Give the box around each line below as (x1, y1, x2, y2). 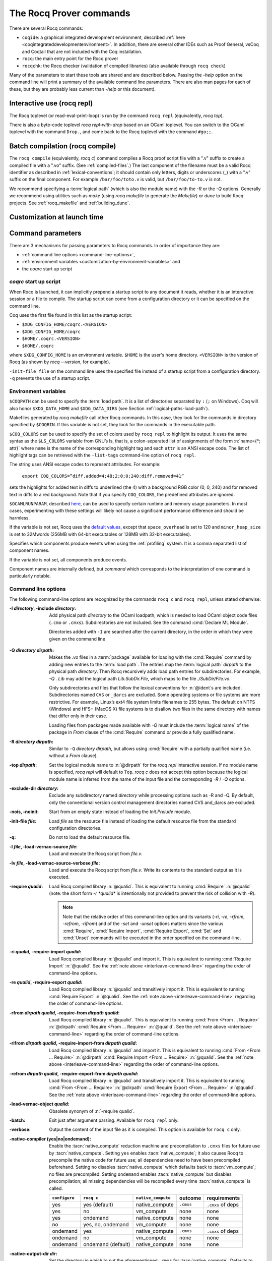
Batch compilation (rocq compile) (9, 142, 116, 151)
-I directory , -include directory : (9, 605, 77, 611)
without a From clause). (49, 753, 98, 759)
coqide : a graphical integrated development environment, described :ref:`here (22, 34, 185, 40)
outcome (179, 1194, 201, 1201)
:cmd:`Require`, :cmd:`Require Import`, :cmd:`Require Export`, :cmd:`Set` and (62, 928, 222, 934)
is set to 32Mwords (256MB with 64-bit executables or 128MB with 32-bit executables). (9, 531, 191, 537)
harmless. (9, 514, 30, 521)
